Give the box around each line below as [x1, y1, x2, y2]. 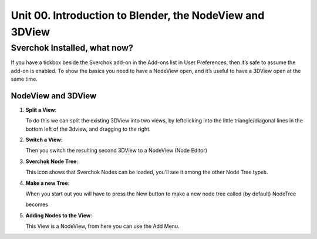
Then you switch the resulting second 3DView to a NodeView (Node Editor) [25, 147, 208, 154]
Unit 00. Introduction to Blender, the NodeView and [11, 9, 265, 22]
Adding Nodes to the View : [25, 212, 92, 219]
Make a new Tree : [25, 180, 70, 187]
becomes [25, 201, 48, 208]
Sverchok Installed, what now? [11, 42, 133, 53]
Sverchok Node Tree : [25, 158, 79, 165]
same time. [11, 75, 38, 82]
